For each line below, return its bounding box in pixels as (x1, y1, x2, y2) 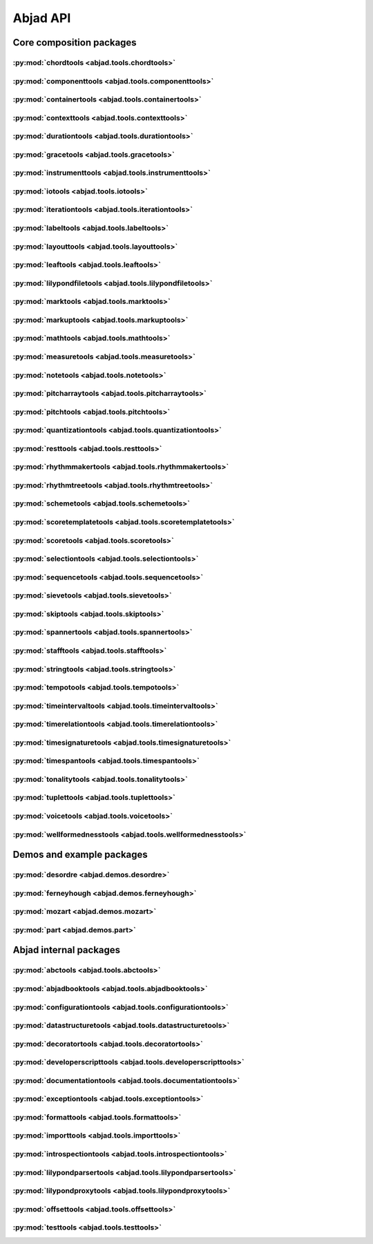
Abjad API (12, 10, 71, 26)
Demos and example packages (12, 849, 148, 861)
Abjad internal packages (12, 944, 121, 956)
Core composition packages (12, 37, 137, 48)
